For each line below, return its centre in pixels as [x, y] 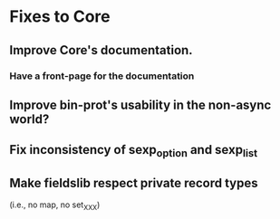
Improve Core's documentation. [101, 50]
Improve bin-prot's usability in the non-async [140, 105]
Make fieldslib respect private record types [134, 183]
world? [29, 119]
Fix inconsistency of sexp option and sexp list [134, 151]
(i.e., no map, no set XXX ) [55, 206]
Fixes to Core [60, 17]
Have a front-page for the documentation [102, 76]
